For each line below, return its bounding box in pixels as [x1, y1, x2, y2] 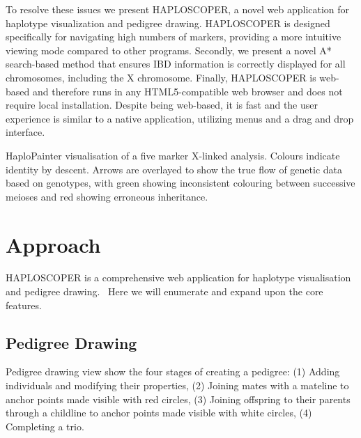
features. [6, 297, 42, 312]
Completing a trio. [6, 419, 84, 433]
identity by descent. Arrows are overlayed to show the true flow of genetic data [6, 162, 342, 176]
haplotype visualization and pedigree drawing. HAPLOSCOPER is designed [6, 15, 330, 30]
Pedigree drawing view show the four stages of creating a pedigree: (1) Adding [6, 364, 340, 379]
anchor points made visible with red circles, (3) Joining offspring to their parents [6, 391, 351, 406]
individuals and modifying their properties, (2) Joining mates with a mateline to [6, 378, 349, 393]
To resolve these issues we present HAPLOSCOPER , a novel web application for [6, 2, 350, 16]
